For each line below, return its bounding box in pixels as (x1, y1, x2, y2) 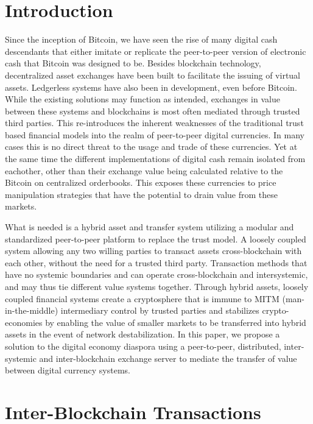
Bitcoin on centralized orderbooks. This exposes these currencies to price (5, 176, 276, 189)
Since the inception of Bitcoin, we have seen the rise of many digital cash (5, 33, 278, 46)
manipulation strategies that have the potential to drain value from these (5, 188, 278, 200)
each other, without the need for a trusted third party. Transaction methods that (5, 256, 308, 269)
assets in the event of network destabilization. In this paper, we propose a (5, 328, 280, 341)
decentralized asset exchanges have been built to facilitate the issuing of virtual (5, 68, 301, 81)
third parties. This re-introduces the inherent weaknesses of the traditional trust (5, 116, 304, 129)
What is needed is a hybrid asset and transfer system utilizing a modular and (5, 221, 294, 233)
